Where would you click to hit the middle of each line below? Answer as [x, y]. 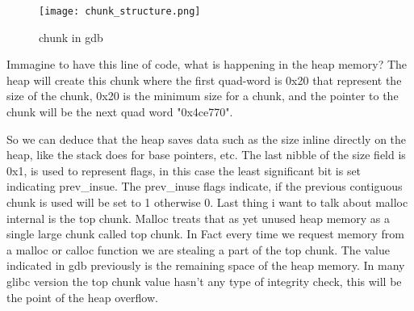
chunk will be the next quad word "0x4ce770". [120, 112]
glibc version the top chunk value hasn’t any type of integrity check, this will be [204, 281]
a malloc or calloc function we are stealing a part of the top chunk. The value [199, 249]
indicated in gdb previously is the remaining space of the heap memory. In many [206, 265]
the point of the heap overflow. [82, 297]
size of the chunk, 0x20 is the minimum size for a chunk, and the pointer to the [203, 96]
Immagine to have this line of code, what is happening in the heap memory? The [207, 64]
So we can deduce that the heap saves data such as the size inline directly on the [207, 139]
